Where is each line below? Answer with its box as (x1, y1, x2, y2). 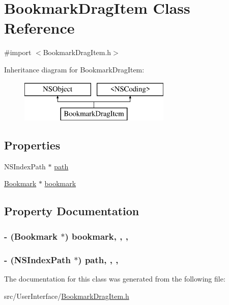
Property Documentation (4, 203, 139, 219)
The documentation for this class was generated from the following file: (4, 273, 225, 284)
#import (4, 47, 32, 58)
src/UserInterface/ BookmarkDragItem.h (4, 290, 129, 301)
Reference (4, 17, 75, 38)
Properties (4, 137, 61, 153)
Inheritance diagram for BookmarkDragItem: (4, 64, 145, 74)
